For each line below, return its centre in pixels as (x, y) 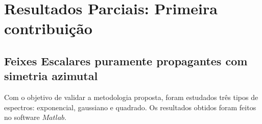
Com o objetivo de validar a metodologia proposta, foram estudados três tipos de (131, 97)
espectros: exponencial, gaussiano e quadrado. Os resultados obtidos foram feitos (130, 107)
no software (22, 117)
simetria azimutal (51, 76)
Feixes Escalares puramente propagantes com (126, 60)
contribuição (48, 28)
